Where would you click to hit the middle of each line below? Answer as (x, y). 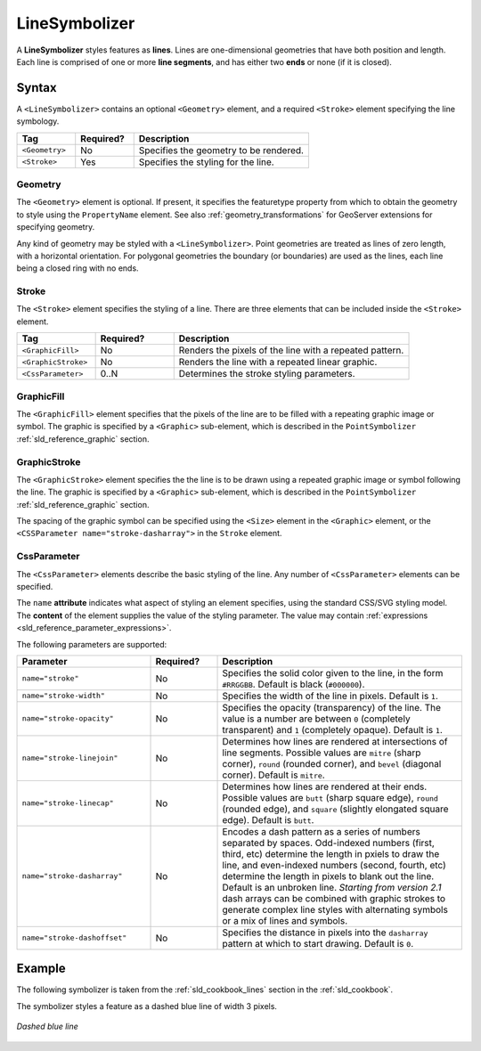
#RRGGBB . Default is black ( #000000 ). (293, 684)
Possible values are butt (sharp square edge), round (330, 797)
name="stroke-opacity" (68, 718)
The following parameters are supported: (92, 644)
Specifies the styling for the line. (207, 162)
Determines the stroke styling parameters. (267, 374)
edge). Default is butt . (268, 819)
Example (41, 969)
